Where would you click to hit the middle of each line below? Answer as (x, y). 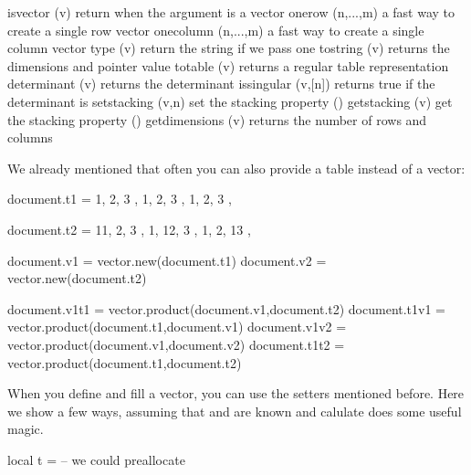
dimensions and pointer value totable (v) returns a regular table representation (228, 65)
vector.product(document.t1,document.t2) (125, 362)
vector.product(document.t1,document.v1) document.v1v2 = (177, 327)
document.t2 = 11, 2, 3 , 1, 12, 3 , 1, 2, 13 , (129, 229)
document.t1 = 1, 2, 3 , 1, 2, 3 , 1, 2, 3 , (120, 199)
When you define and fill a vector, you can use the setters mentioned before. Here (236, 393)
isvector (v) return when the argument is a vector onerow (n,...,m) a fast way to (231, 12)
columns (30, 137)
